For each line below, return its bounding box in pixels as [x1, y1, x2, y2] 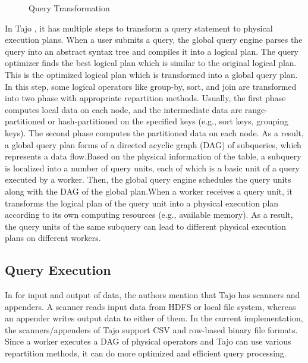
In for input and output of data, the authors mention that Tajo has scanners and [5, 289, 300, 301]
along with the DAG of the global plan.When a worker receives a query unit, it [5, 184, 293, 197]
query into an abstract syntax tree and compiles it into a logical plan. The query [5, 45, 298, 57]
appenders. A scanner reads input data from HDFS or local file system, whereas [5, 300, 296, 312]
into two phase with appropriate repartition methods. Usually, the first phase [5, 92, 286, 104]
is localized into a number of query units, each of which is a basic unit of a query [5, 161, 300, 174]
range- [244, 103, 268, 115]
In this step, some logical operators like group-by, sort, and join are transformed [5, 80, 297, 92]
